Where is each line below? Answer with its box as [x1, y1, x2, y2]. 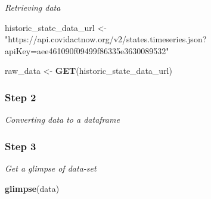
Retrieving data [5, 1, 61, 13]
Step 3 [5, 138, 36, 153]
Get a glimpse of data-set [5, 162, 97, 174]
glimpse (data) [5, 182, 60, 194]
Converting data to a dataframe [5, 113, 120, 126]
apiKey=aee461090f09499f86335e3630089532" [5, 44, 169, 57]
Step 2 [5, 89, 36, 104]
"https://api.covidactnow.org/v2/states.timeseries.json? [5, 33, 207, 45]
